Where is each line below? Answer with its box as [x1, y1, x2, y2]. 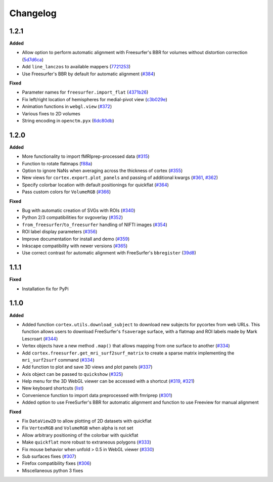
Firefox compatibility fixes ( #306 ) [22, 460, 92, 466]
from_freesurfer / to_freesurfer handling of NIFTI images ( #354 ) [22, 222, 168, 228]
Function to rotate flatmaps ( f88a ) [22, 160, 93, 166]
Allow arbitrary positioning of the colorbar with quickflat [22, 432, 139, 438]
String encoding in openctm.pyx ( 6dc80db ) [22, 117, 114, 123]
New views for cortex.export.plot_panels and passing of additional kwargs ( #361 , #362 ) [22, 174, 218, 181]
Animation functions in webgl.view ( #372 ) [22, 104, 112, 110]
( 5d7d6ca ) [22, 56, 44, 63]
